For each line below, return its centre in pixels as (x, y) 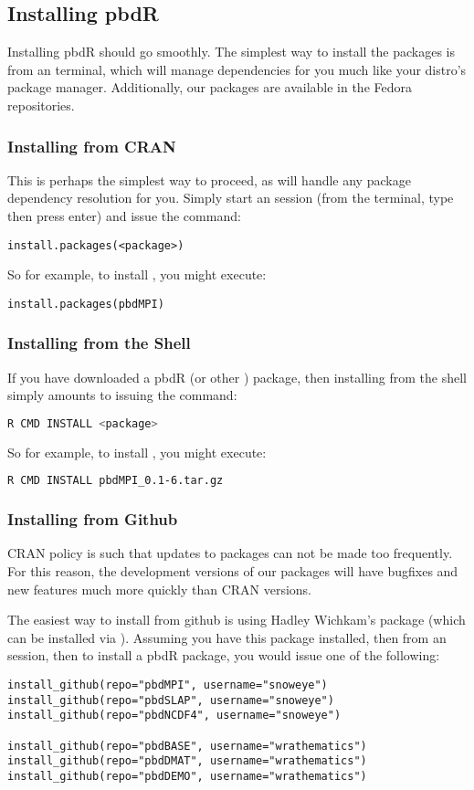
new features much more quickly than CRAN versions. (160, 589)
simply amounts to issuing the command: (122, 395)
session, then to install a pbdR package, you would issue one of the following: (224, 655)
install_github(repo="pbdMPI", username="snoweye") (168, 685)
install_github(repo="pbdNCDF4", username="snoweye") (174, 716)
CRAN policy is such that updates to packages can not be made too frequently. (230, 553)
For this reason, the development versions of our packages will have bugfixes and (233, 571)
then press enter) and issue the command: (124, 215)
